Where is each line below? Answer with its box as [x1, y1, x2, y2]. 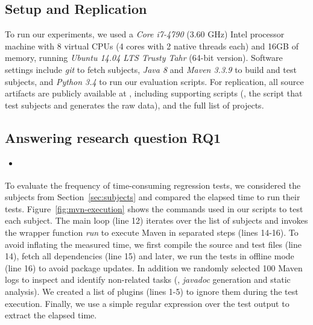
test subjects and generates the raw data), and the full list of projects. [5, 98, 264, 111]
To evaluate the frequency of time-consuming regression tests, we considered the [5, 178, 301, 191]
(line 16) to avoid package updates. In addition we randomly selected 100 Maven [5, 261, 303, 274]
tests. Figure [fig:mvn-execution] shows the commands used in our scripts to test [5, 202, 303, 215]
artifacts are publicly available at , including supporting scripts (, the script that [5, 87, 303, 99]
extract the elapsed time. [5, 309, 97, 321]
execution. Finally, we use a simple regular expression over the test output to [5, 297, 289, 309]
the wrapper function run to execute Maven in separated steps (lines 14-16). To [5, 226, 299, 238]
